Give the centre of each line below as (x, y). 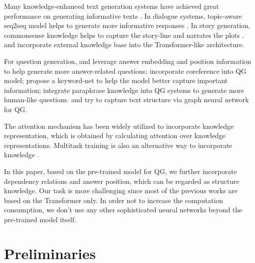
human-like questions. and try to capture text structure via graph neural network (127, 100)
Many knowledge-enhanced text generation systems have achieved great (112, 6)
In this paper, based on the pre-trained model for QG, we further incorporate (120, 171)
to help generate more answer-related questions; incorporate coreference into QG (125, 71)
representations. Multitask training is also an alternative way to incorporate (118, 145)
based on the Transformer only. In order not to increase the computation (113, 200)
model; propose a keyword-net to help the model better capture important (116, 80)
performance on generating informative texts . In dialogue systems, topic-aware (123, 15)
